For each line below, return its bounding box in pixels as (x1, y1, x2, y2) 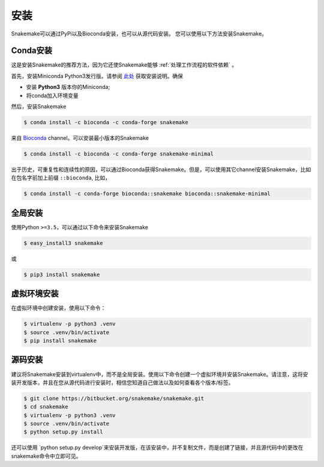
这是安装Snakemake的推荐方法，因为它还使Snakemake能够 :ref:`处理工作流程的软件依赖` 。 (11, 61, 237, 68)
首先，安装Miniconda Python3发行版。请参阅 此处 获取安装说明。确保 (11, 72, 183, 79)
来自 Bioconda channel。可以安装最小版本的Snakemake (11, 134, 149, 141)
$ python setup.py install (23, 429, 103, 435)
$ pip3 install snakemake (23, 271, 100, 278)
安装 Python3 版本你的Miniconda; (26, 83, 110, 91)
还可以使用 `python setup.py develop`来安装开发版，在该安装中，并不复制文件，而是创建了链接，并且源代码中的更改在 (11, 444, 304, 451)
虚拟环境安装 (11, 289, 59, 299)
